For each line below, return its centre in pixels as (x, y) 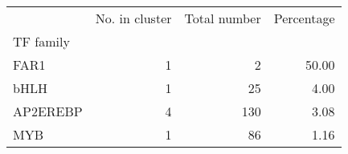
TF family (41, 41)
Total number (223, 18)
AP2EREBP (48, 111)
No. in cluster (133, 18)
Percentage (304, 18)
